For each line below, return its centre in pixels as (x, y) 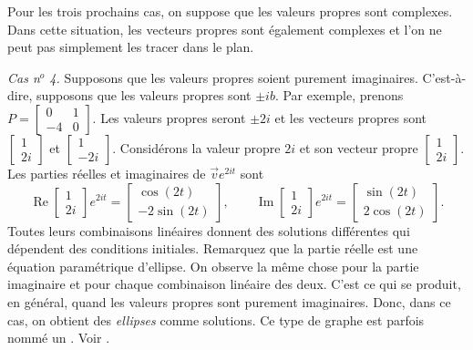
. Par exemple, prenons (339, 95)
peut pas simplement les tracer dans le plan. (131, 47)
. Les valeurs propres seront (169, 117)
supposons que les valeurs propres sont (144, 95)
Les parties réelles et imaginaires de (107, 173)
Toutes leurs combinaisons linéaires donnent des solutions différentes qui (209, 230)
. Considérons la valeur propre (196, 147)
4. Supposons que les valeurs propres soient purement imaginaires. (234, 77)
